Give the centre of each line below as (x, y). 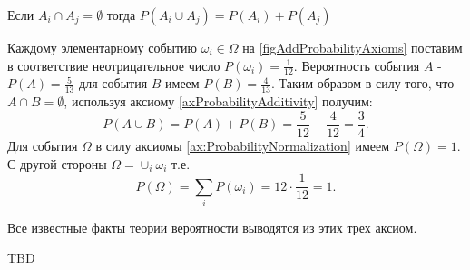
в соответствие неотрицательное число (114, 65)
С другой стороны (57, 163)
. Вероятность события (357, 65)
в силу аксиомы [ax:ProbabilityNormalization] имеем (243, 145)
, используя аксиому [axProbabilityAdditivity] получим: (218, 101)
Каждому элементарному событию (103, 47)
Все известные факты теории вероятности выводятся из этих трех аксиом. (212, 227)
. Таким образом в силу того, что (362, 83)
